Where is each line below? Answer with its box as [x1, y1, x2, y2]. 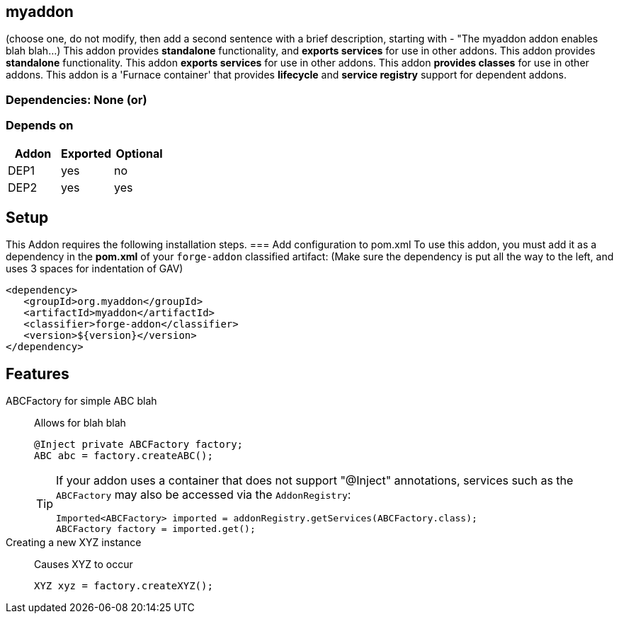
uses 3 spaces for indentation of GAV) [6, 262, 183, 275]
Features [6, 364, 69, 383]
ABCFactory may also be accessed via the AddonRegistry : [56, 487, 351, 502]
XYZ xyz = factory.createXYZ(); [34, 580, 213, 592]
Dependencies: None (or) [6, 92, 147, 107]
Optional [115, 146, 163, 161]
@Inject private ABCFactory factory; [34, 439, 244, 451]
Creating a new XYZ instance [6, 536, 142, 549]
